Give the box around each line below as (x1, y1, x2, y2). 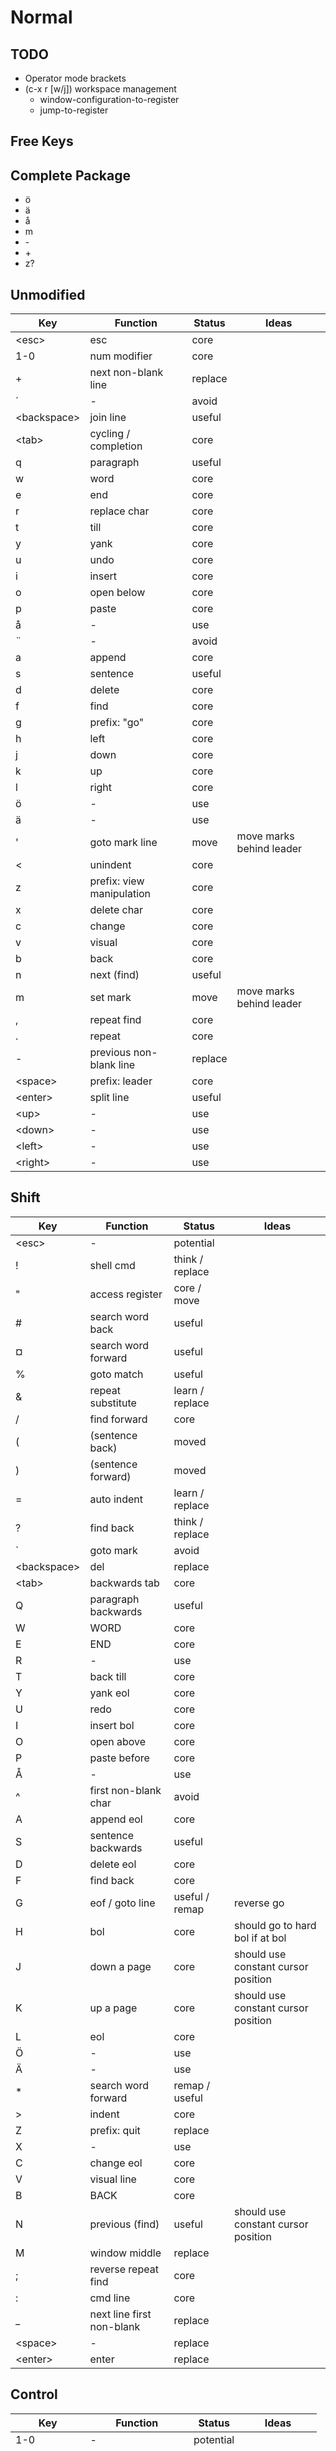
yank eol (89, 1686, 130, 1700)
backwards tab (89, 1576, 160, 1590)
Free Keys (10, 133, 74, 150)
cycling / (89, 427, 131, 441)
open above (89, 1734, 147, 1748)
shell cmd (89, 1258, 136, 1272)
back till (89, 1669, 127, 1683)
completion (89, 439, 143, 453)
